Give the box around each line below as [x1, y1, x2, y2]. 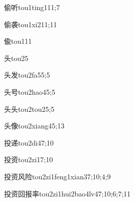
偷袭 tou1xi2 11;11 [4, 19, 57, 29]
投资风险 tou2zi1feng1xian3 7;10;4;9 [4, 171, 111, 181]
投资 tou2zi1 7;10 [4, 154, 53, 165]
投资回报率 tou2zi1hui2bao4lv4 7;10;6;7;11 [4, 188, 131, 198]
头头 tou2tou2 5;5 [4, 103, 55, 114]
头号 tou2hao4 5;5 [4, 86, 55, 97]
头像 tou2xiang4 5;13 [4, 120, 65, 131]
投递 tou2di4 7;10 [4, 137, 54, 148]
